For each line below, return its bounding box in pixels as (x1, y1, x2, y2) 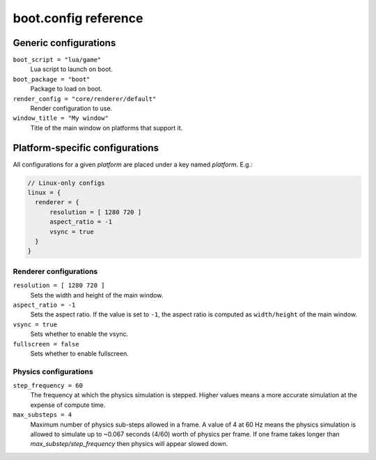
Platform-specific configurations (13, 141, 159, 153)
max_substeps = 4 (13, 411, 72, 419)
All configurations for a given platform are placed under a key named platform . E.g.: (13, 160, 253, 169)
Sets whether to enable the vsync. (30, 330, 129, 338)
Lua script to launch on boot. (30, 65, 113, 73)
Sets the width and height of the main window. (30, 291, 164, 299)
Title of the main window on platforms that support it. (30, 123, 183, 132)
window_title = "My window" (13, 114, 109, 122)
